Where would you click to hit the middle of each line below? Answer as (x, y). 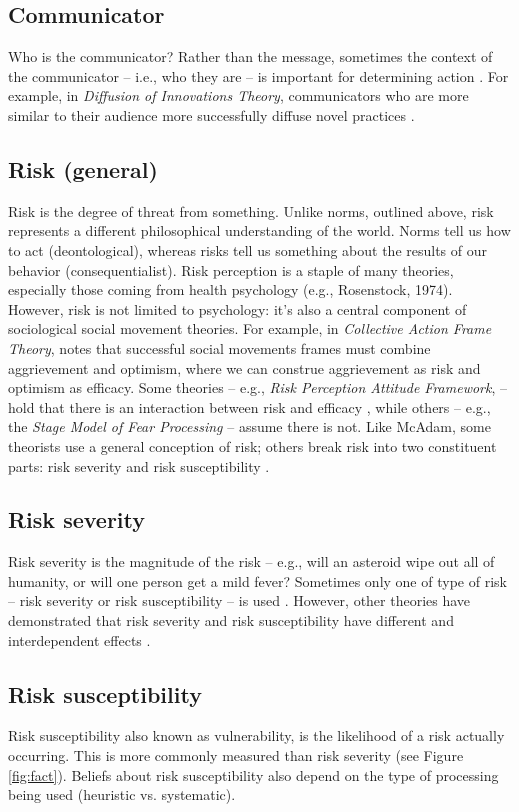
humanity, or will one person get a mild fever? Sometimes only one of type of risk (257, 580)
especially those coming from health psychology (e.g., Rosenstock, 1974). (230, 289)
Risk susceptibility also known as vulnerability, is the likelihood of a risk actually (256, 735)
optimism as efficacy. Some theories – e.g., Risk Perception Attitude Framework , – (258, 387)
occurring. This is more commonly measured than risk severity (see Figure (236, 755)
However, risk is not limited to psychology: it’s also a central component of (237, 308)
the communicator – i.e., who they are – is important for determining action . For (258, 75)
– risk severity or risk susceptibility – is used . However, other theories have (239, 600)
